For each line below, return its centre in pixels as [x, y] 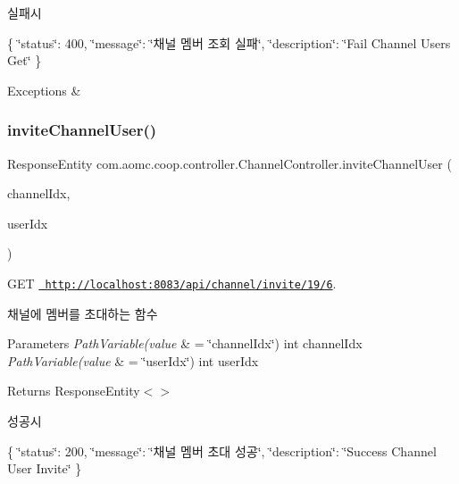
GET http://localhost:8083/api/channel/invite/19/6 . [172, 283]
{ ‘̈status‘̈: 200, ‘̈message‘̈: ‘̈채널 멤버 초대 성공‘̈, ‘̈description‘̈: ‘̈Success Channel [222, 451]
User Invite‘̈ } [45, 468]
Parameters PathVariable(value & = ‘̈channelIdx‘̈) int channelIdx [185, 343]
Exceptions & [44, 90]
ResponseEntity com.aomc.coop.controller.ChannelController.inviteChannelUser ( [229, 163]
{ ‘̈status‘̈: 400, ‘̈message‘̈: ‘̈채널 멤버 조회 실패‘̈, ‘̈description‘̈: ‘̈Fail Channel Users [229, 42]
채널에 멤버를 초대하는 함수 [83, 313]
